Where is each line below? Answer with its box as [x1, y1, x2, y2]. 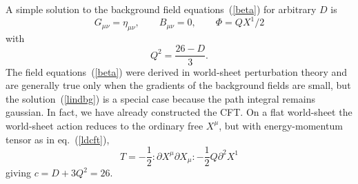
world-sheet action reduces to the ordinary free [6, 118, 203, 132]
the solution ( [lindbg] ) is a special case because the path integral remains [6, 91, 315, 105]
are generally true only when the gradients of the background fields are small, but [6, 78, 351, 92]
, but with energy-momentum [219, 118, 343, 132]
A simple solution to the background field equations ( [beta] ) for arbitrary [6, 2, 317, 16]
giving [6, 165, 31, 180]
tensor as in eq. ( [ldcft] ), [6, 132, 110, 146]
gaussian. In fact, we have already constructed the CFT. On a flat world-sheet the [6, 105, 352, 119]
